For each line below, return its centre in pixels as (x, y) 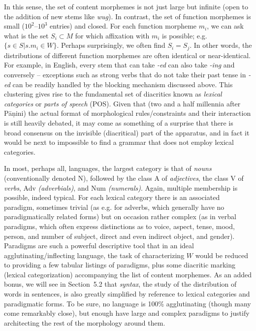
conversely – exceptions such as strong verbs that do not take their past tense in (125, 75)
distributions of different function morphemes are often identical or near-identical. (128, 55)
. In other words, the (221, 45)
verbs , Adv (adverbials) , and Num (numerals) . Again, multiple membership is (121, 187)
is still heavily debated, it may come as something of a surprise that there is (119, 122)
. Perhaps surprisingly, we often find (111, 45)
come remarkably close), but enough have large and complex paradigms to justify (127, 313)
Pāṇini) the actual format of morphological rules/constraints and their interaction (128, 113)
